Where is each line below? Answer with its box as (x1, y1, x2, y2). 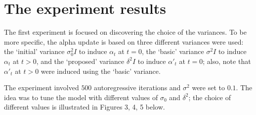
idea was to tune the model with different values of (4, 92, 158, 102)
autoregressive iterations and (94, 82, 181, 93)
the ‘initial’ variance (4, 46, 65, 57)
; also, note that (203, 56, 251, 66)
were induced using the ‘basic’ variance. (41, 65, 161, 76)
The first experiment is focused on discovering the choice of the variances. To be (4, 27, 247, 37)
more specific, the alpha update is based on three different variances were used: (4, 36, 244, 47)
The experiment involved (4, 82, 79, 93)
